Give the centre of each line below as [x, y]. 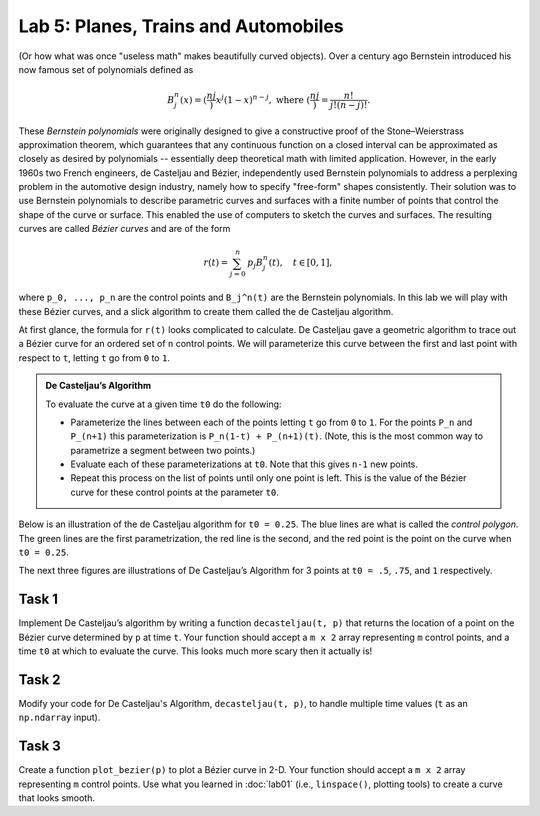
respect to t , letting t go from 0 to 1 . [94, 357]
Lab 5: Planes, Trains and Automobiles [181, 26]
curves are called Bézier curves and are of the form [124, 229]
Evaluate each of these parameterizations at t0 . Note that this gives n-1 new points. [244, 464]
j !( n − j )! [349, 105]
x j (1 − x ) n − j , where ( [262, 99]
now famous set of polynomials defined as [106, 69]
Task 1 [38, 599]
